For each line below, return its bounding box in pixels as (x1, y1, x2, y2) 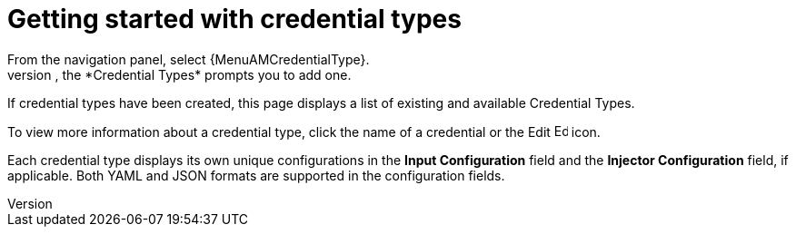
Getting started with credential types (7, 4, 462, 34)
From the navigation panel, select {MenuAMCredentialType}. (7, 51, 370, 67)
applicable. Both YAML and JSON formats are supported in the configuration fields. (7, 167, 505, 183)
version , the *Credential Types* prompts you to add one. (7, 66, 352, 83)
